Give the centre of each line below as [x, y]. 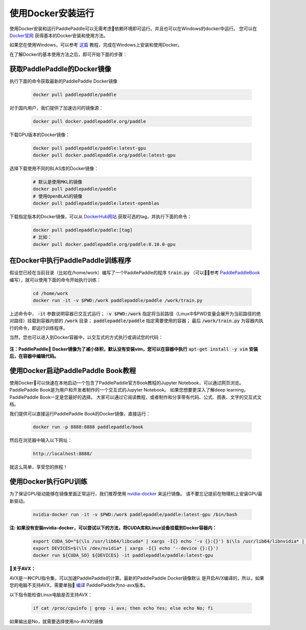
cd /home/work [50, 293]
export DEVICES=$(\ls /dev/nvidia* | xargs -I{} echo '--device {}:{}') [126, 548]
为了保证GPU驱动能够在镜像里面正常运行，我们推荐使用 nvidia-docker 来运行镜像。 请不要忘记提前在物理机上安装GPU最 [136, 494]
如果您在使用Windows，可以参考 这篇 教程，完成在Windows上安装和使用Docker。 [96, 45]
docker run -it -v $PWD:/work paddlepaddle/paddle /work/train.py [118, 300]
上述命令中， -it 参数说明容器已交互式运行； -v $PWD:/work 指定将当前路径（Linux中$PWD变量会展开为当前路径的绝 [135, 314]
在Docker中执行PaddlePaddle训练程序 [70, 261]
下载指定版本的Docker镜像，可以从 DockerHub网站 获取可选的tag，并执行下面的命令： [101, 217]
